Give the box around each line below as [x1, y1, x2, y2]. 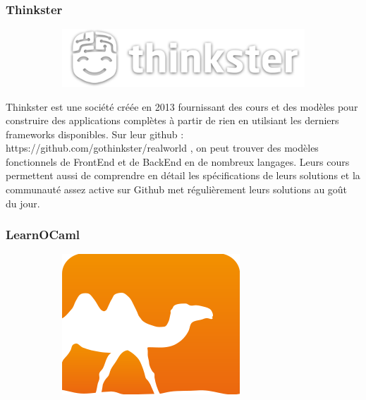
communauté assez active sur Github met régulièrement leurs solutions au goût [6, 182, 348, 197]
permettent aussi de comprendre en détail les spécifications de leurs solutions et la [6, 168, 360, 183]
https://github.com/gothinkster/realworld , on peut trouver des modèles [6, 140, 319, 155]
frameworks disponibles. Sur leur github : [6, 126, 184, 141]
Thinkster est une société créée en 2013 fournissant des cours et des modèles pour [6, 99, 358, 114]
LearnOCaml [6, 226, 80, 243]
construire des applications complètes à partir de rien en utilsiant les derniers [6, 113, 339, 128]
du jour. [6, 195, 40, 210]
